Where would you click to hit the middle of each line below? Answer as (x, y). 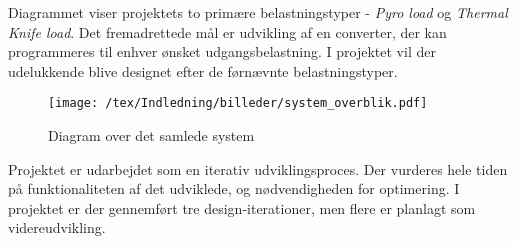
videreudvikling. (57, 227)
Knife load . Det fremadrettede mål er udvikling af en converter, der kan (227, 31)
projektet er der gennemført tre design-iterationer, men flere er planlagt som (242, 207)
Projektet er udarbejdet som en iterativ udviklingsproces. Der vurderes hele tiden (258, 168)
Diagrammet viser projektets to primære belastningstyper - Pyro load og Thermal (258, 12)
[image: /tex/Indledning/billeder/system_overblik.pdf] (238, 103)
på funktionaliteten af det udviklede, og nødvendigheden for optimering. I (234, 188)
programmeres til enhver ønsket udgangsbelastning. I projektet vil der (222, 51)
